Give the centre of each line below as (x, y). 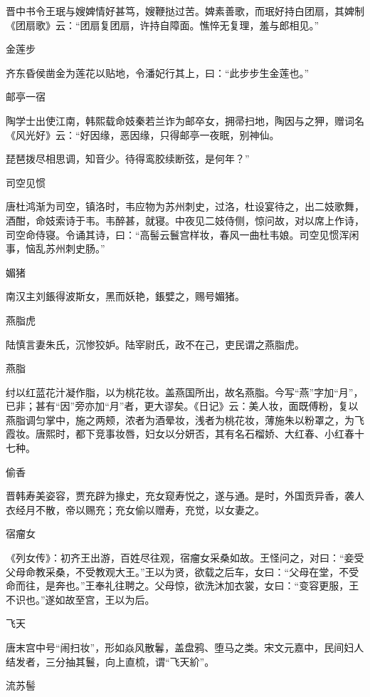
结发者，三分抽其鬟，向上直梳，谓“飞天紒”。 (110, 661)
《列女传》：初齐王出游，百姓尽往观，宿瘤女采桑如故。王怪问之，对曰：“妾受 (185, 558)
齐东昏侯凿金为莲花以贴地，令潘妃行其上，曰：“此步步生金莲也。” (158, 72)
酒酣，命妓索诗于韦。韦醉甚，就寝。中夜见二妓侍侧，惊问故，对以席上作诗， (185, 220)
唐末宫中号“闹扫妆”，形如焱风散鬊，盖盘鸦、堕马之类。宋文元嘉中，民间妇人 (185, 647)
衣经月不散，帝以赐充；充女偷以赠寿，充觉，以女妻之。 (135, 509)
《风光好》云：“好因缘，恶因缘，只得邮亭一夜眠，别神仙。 (143, 134)
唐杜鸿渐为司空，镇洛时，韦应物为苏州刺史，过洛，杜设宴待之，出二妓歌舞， (185, 206)
